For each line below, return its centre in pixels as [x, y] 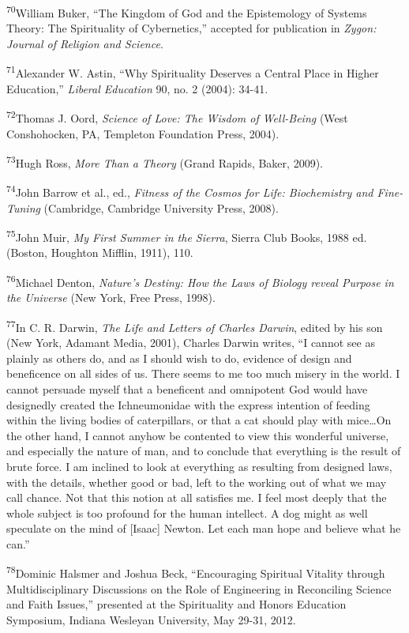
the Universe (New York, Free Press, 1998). [111, 298]
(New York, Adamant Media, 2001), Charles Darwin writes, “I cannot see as [191, 343]
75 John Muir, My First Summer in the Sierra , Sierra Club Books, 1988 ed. [187, 236]
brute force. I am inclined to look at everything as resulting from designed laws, [199, 466]
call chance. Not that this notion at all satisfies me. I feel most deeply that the [197, 497]
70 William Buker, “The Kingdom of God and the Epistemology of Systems [187, 11]
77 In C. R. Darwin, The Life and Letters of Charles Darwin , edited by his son [195, 326]
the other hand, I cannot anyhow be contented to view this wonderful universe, [198, 435]
